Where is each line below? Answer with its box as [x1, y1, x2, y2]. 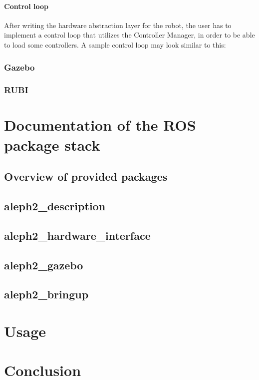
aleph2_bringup [4, 286, 89, 302]
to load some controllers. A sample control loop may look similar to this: [4, 39, 226, 50]
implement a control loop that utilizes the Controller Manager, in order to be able [4, 30, 255, 40]
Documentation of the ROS [4, 115, 196, 135]
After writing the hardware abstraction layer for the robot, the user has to [4, 20, 232, 30]
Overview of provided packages [4, 169, 168, 184]
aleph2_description [4, 198, 106, 213]
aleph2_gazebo [4, 257, 83, 272]
